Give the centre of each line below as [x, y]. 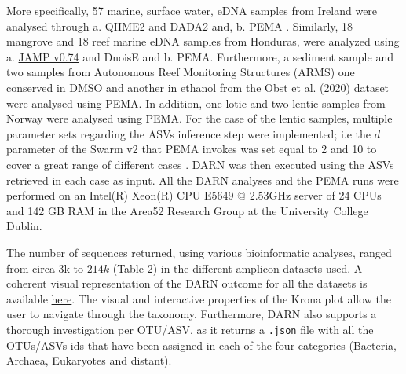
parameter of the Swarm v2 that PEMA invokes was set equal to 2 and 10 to [192, 149]
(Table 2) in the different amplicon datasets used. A [238, 268]
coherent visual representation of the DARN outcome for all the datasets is [187, 283]
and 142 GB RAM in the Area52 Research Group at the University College [187, 210]
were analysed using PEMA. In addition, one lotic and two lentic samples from [196, 103]
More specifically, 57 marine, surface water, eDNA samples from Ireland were [192, 10]
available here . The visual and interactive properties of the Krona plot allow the [199, 298]
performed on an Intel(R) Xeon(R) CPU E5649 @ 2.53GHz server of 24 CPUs [194, 195]
